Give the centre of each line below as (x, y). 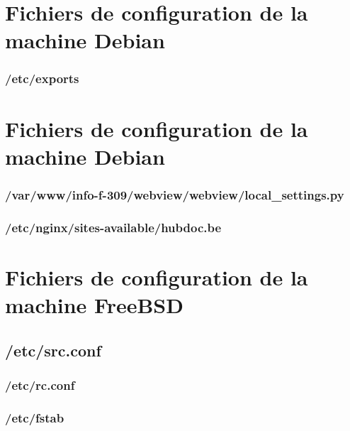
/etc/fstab (35, 417)
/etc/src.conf (53, 350)
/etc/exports (42, 78)
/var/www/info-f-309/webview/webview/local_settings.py (175, 194)
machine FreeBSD (94, 305)
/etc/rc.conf (40, 384)
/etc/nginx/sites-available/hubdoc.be (113, 227)
